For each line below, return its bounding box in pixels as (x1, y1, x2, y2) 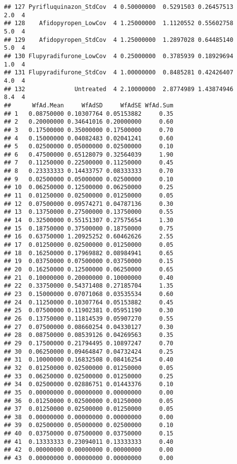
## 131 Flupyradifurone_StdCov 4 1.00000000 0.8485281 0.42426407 (4, 69, 234, 76)
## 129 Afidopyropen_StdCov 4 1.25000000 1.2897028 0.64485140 (4, 36, 234, 43)
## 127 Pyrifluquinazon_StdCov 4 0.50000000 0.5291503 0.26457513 (4, 3, 234, 10)
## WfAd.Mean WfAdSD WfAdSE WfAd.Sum (4, 101, 173, 109)
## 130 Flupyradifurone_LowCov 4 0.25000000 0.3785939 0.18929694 (4, 52, 234, 60)
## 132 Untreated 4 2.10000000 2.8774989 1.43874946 (4, 85, 234, 93)
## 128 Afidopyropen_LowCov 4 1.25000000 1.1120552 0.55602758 (4, 20, 234, 27)
